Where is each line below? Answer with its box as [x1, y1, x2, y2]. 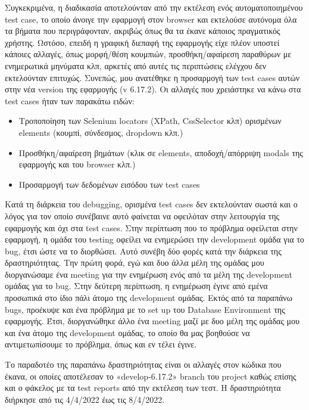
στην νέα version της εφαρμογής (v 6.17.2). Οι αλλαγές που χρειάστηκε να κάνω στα [5, 83, 301, 95]
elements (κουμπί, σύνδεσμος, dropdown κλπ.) [18, 126, 183, 138]
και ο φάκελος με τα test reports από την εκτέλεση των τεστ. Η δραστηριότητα [5, 381, 281, 394]
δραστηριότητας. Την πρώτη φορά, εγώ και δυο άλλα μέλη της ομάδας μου [5, 256, 264, 269]
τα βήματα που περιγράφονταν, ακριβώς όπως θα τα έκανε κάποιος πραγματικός [5, 24, 280, 37]
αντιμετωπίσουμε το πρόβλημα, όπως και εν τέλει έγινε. [5, 338, 197, 350]
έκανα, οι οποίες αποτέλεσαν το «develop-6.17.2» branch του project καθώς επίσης [5, 369, 296, 382]
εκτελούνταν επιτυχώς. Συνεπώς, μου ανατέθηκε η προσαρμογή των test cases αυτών [5, 71, 300, 83]
